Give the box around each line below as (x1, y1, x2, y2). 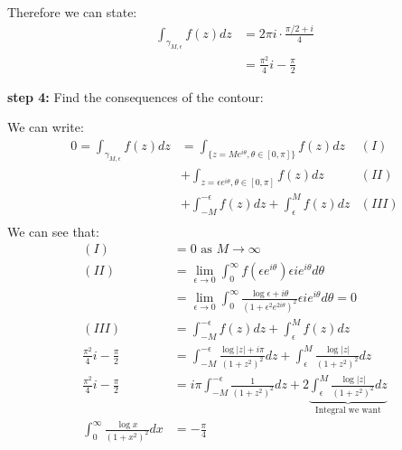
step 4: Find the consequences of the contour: (7, 87, 264, 106)
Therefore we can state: (7, 3, 137, 21)
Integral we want (315, 405, 381, 415)
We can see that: (7, 221, 99, 240)
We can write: (7, 117, 84, 136)
